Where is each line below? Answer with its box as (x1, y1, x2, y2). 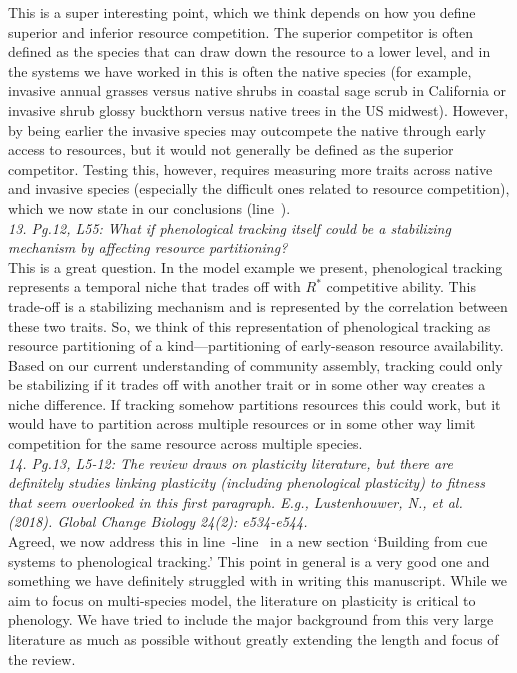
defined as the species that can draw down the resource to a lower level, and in (8, 41, 491, 62)
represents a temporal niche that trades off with (8, 276, 301, 297)
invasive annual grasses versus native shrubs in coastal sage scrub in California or (8, 80, 507, 101)
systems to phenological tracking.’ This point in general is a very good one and (8, 550, 490, 571)
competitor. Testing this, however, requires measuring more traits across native (8, 158, 493, 179)
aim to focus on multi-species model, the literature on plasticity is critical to (8, 589, 476, 610)
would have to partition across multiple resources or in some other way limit (8, 413, 476, 434)
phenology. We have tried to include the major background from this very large (8, 609, 494, 630)
